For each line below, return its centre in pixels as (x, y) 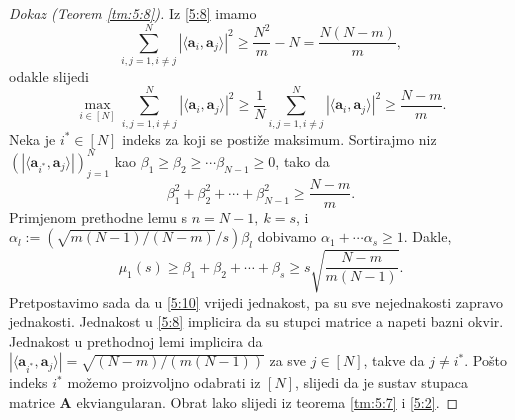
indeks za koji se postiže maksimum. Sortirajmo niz (279, 138)
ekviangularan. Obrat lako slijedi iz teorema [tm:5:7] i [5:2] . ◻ (267, 402)
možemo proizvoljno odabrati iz (164, 382)
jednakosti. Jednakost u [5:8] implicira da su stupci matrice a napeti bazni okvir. (256, 321)
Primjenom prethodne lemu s (98, 216)
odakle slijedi (49, 75)
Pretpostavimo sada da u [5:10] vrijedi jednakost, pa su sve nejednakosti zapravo (256, 301)
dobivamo (287, 236)
